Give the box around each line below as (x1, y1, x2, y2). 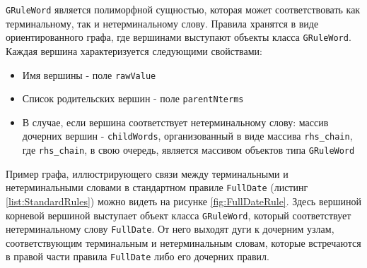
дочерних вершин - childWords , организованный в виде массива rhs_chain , (22, 128, 353, 143)
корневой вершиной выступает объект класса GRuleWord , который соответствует (6, 207, 351, 222)
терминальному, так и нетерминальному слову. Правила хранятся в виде (6, 16, 319, 30)
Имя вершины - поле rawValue (22, 67, 156, 82)
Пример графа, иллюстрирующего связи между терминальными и (6, 166, 289, 181)
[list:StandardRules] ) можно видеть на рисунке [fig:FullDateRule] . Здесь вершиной (6, 193, 361, 208)
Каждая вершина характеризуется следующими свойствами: (6, 43, 262, 58)
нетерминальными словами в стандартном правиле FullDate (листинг (6, 180, 308, 195)
